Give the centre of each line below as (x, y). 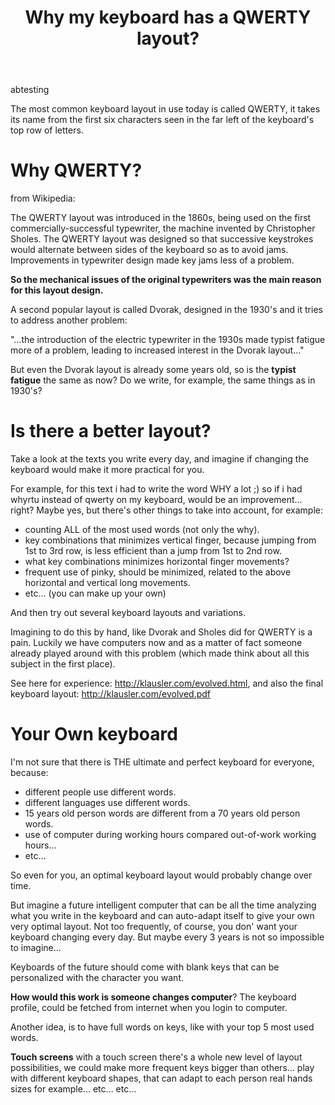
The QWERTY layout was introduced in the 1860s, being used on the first (161, 218)
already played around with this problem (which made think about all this (160, 653)
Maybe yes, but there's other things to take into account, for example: (180, 510)
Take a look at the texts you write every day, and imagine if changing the (159, 459)
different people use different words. (100, 792)
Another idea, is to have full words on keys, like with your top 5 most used (162, 1027)
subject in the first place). (63, 664)
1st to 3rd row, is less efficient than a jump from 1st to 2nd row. (153, 551)
